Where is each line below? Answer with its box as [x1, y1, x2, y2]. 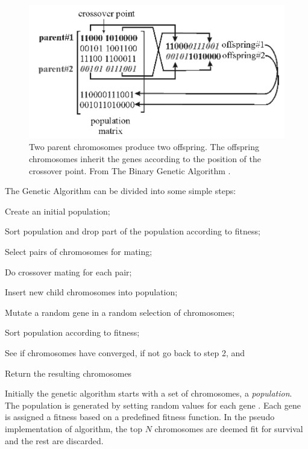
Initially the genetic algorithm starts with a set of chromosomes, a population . [5, 387, 292, 400]
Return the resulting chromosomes [5, 366, 132, 379]
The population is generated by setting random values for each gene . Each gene [5, 398, 301, 411]
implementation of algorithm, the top [5, 422, 142, 435]
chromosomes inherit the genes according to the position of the [29, 152, 262, 165]
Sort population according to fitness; [5, 326, 140, 339]
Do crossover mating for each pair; [5, 265, 132, 278]
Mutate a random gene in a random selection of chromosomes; [5, 306, 235, 318]
